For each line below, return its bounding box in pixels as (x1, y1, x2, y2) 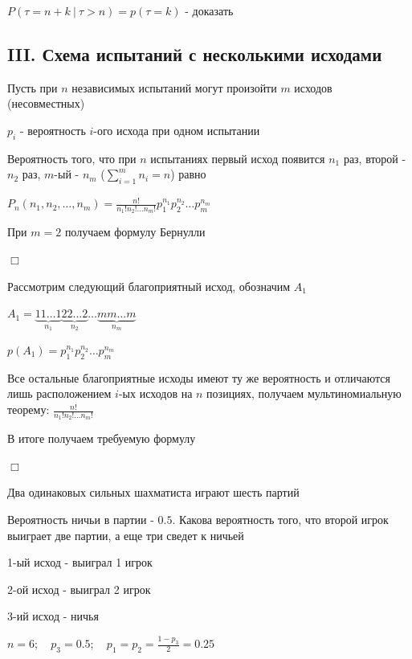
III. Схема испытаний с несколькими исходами (7, 41, 382, 66)
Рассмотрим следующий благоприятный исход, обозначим (7, 277, 291, 294)
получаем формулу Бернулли (64, 223, 206, 240)
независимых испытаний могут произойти (71, 79, 277, 96)
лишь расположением (7, 385, 112, 402)
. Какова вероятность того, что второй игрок (172, 511, 389, 528)
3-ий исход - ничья (7, 608, 99, 624)
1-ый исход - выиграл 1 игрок (7, 554, 153, 571)
